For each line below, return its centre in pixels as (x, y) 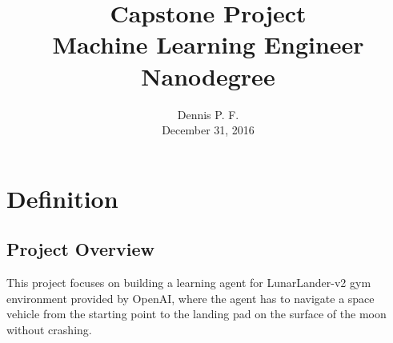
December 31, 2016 (208, 130)
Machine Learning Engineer (208, 44)
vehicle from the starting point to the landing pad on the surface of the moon (196, 314)
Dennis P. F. (208, 114)
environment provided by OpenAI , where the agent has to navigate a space (190, 298)
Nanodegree (208, 76)
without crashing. (49, 329)
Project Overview (81, 249)
